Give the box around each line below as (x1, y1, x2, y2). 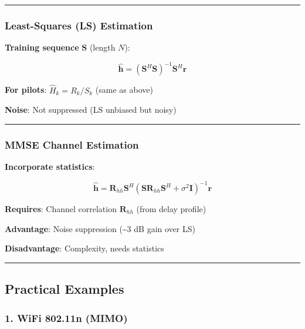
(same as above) (95, 83, 153, 96)
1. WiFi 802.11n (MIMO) (5, 310, 128, 325)
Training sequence (5, 41, 79, 53)
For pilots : (5, 83, 47, 96)
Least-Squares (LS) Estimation (5, 18, 153, 32)
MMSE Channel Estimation (5, 137, 139, 152)
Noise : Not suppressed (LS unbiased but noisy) (5, 103, 177, 116)
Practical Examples (5, 280, 124, 298)
